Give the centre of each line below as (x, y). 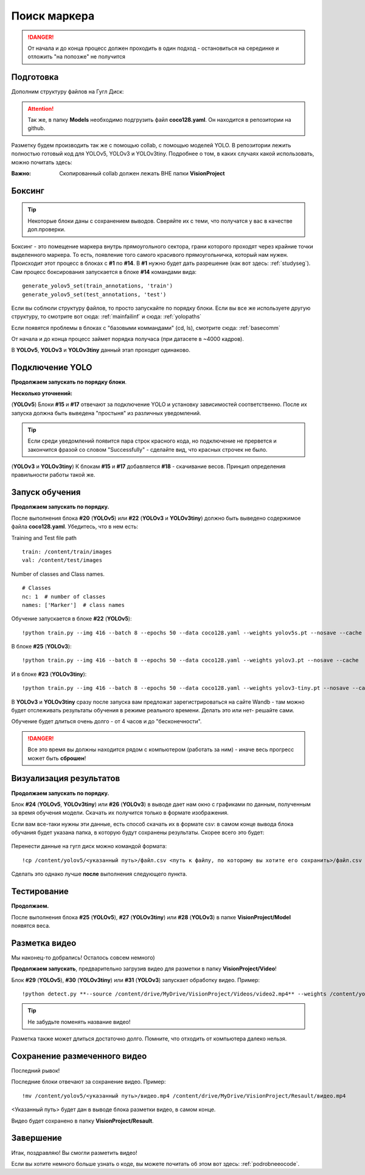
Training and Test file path (44, 538)
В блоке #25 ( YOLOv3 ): (42, 647)
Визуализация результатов (66, 778)
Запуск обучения (46, 492)
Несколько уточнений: (42, 393)
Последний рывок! (36, 1071)
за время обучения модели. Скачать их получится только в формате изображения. (120, 813)
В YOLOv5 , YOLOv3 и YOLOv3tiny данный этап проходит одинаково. (101, 350)
